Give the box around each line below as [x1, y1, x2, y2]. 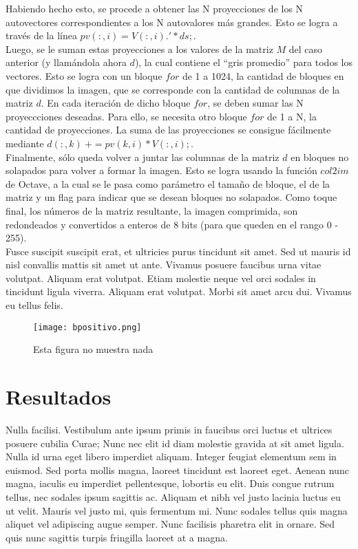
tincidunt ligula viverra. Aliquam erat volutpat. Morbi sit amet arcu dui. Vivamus [6, 284, 352, 299]
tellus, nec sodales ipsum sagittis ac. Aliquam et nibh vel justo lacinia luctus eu [6, 490, 341, 504]
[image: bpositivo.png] [33, 322, 142, 332]
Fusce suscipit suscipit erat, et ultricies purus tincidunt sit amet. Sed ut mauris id [6, 244, 351, 258]
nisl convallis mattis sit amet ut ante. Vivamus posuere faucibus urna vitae [6, 257, 322, 272]
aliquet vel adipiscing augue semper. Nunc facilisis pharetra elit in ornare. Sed [6, 517, 335, 531]
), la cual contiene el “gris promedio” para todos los [134, 55, 352, 69]
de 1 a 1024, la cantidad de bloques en [182, 68, 344, 83]
